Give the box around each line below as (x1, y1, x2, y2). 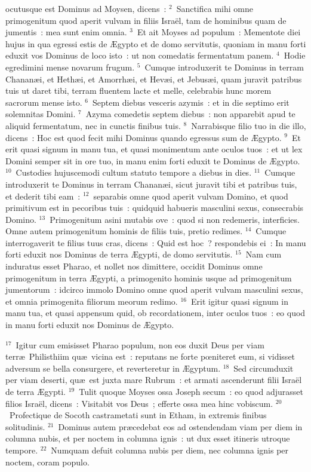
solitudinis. (5, 420, 45, 433)
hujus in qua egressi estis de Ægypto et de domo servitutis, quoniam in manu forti (5, 37, 306, 50)
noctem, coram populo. (5, 455, 90, 468)
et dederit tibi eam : (5, 189, 81, 202)
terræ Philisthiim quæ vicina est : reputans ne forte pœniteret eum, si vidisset (5, 350, 295, 363)
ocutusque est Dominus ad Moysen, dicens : (5, 2, 167, 14)
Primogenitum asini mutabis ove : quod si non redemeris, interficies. (50, 213, 300, 225)
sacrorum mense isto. (5, 96, 82, 108)
